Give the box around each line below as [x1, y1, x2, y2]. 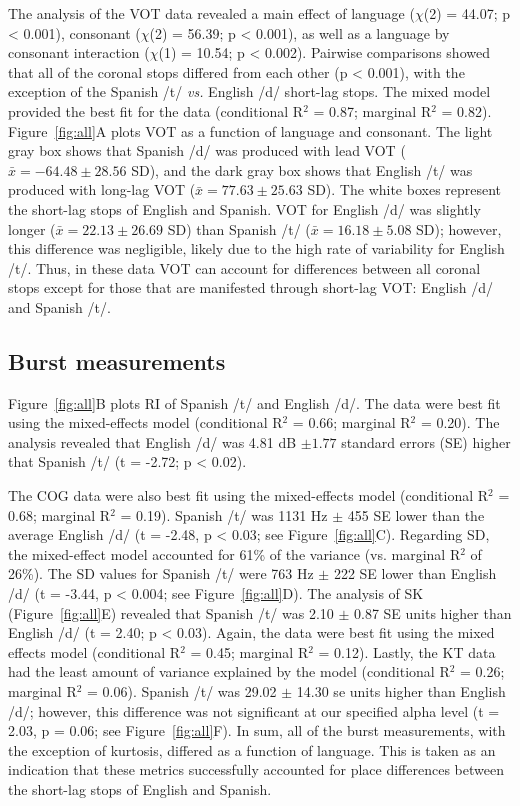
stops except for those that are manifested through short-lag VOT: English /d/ [8, 277, 493, 298]
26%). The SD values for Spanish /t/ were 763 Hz [8, 563, 314, 584]
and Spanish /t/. [8, 296, 111, 317]
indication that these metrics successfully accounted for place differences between [8, 759, 504, 780]
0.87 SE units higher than [354, 602, 512, 623]
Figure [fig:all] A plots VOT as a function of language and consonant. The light [8, 120, 493, 141]
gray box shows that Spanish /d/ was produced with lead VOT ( [8, 140, 406, 161]
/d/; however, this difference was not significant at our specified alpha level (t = [8, 700, 500, 721]
